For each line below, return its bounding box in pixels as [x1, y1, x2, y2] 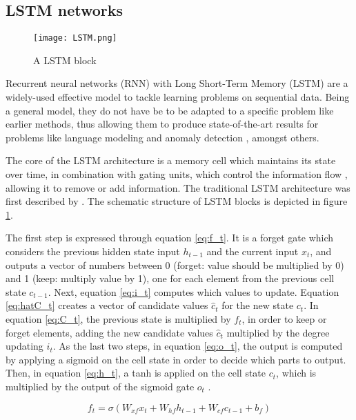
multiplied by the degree [226, 325, 330, 339]
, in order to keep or [241, 311, 327, 326]
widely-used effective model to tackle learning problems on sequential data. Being [6, 90, 350, 104]
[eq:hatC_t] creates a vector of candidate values [6, 298, 208, 312]
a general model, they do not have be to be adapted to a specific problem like [6, 103, 334, 117]
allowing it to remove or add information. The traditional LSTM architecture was [6, 180, 350, 194]
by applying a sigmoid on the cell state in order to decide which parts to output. [6, 352, 346, 366]
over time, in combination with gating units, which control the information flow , [6, 167, 348, 181]
